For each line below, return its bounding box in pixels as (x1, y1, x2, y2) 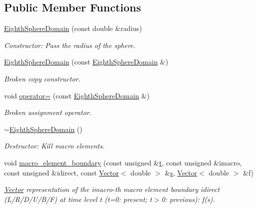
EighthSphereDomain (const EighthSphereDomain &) (4, 56, 168, 67)
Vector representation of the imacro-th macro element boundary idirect (4, 184, 220, 194)
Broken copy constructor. (4, 73, 80, 83)
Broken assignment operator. (4, 107, 91, 117)
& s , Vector (164, 167, 197, 177)
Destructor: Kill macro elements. (4, 140, 105, 151)
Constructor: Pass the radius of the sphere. (4, 39, 135, 50)
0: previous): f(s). (161, 193, 215, 204)
